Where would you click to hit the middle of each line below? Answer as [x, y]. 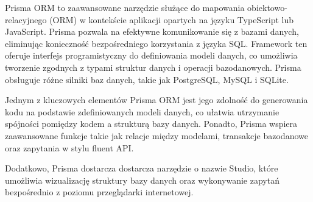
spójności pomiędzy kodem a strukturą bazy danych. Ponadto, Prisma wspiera [151, 124]
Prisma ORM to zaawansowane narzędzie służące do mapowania [125, 7]
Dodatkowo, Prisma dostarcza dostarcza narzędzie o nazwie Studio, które [142, 168]
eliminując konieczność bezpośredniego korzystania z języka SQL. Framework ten [156, 43]
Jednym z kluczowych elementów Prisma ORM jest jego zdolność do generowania [156, 100]
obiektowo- [267, 7]
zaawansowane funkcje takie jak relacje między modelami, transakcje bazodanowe [156, 135]
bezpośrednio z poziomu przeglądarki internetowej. [99, 192]
